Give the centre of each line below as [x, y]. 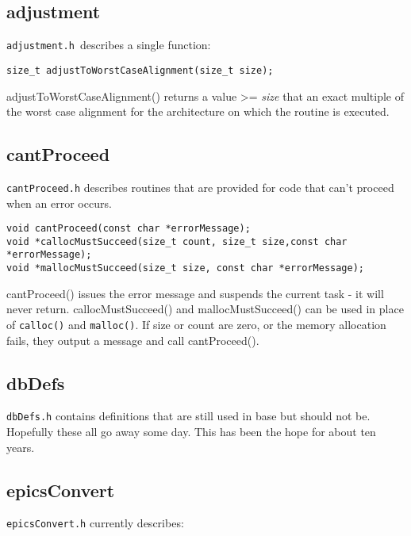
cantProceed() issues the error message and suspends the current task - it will [195, 293]
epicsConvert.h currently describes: [95, 523]
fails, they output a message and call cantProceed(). [133, 340]
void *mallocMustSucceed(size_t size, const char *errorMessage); [186, 268]
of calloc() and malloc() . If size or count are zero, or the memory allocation [196, 324]
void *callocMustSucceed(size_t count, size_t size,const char [177, 241]
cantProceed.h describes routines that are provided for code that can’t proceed [200, 187]
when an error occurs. [59, 203]
